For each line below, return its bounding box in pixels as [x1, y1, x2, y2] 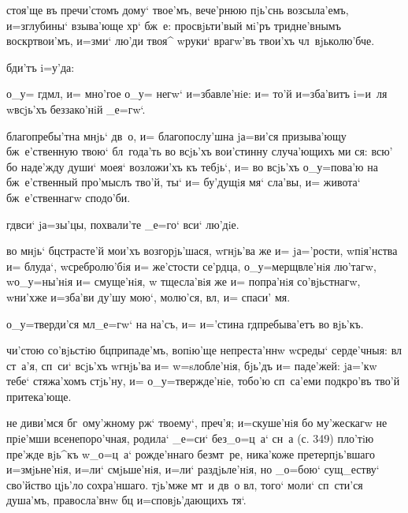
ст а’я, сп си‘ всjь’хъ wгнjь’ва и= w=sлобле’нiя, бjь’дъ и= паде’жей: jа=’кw [6, 357, 377, 373]
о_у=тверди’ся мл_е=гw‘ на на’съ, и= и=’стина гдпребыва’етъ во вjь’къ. [6, 315, 364, 331]
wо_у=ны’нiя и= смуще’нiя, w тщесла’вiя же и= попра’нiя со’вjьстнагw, [6, 273, 361, 290]
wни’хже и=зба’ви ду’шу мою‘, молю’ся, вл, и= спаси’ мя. [6, 288, 291, 305]
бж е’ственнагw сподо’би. [6, 189, 131, 205]
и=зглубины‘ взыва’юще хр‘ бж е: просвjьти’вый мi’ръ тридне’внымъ [6, 17, 341, 33]
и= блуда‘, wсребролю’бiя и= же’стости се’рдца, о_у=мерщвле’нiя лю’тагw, [6, 257, 376, 274]
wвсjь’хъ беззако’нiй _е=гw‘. [6, 100, 146, 117]
